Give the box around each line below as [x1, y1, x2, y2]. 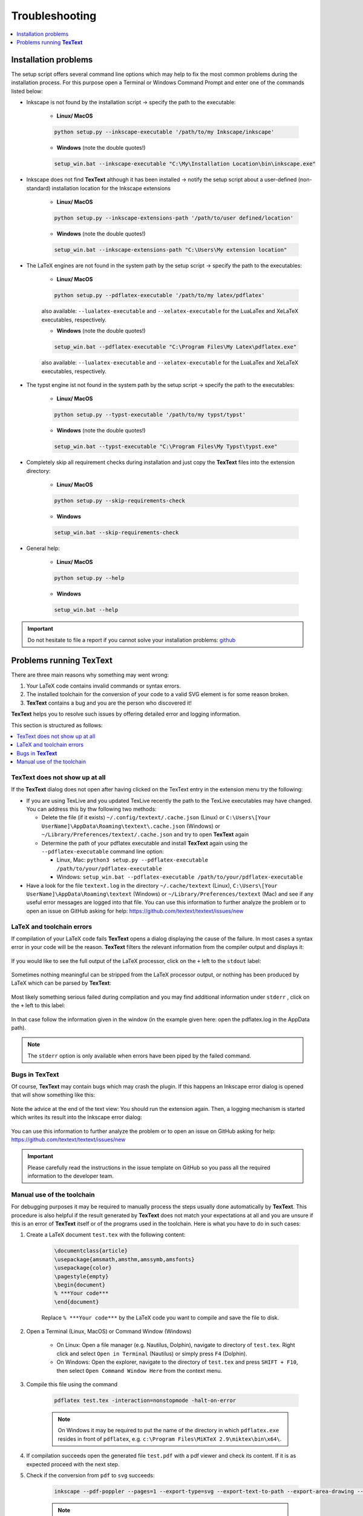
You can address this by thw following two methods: [26, 805, 157, 813]
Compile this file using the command [26, 1381, 118, 1388]
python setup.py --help [54, 575, 125, 582]
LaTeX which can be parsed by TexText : [11, 979, 112, 987]
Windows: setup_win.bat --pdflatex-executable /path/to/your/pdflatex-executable [56, 873, 303, 880]
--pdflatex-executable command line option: [41, 848, 165, 855]
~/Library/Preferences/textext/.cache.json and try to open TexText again [41, 831, 249, 838]
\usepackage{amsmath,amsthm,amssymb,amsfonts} [54, 1256, 195, 1263]
